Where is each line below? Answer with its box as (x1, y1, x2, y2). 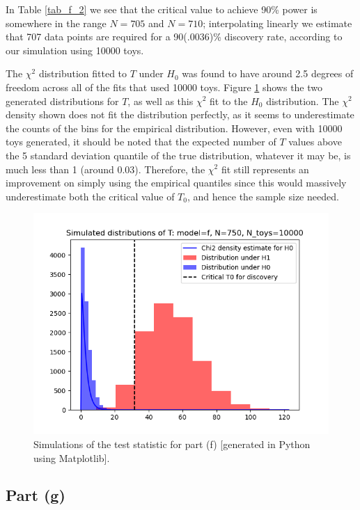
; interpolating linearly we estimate (203, 15, 352, 30)
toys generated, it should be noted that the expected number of (6, 134, 276, 149)
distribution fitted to (38, 66, 127, 81)
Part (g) (6, 484, 65, 506)
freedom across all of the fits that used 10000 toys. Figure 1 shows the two (6, 79, 323, 94)
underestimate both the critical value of (6, 189, 175, 203)
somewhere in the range (6, 15, 107, 30)
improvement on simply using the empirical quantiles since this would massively (6, 175, 347, 190)
